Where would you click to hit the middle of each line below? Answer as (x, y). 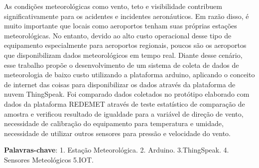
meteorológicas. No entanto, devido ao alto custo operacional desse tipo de (118, 35)
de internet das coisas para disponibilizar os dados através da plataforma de (120, 84)
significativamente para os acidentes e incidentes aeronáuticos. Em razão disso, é (127, 16)
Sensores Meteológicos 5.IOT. (49, 159)
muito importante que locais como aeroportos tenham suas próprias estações (121, 26)
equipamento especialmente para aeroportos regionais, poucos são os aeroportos (125, 45)
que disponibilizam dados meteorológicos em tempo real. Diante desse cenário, (123, 55)
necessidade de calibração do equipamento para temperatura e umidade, (114, 123)
